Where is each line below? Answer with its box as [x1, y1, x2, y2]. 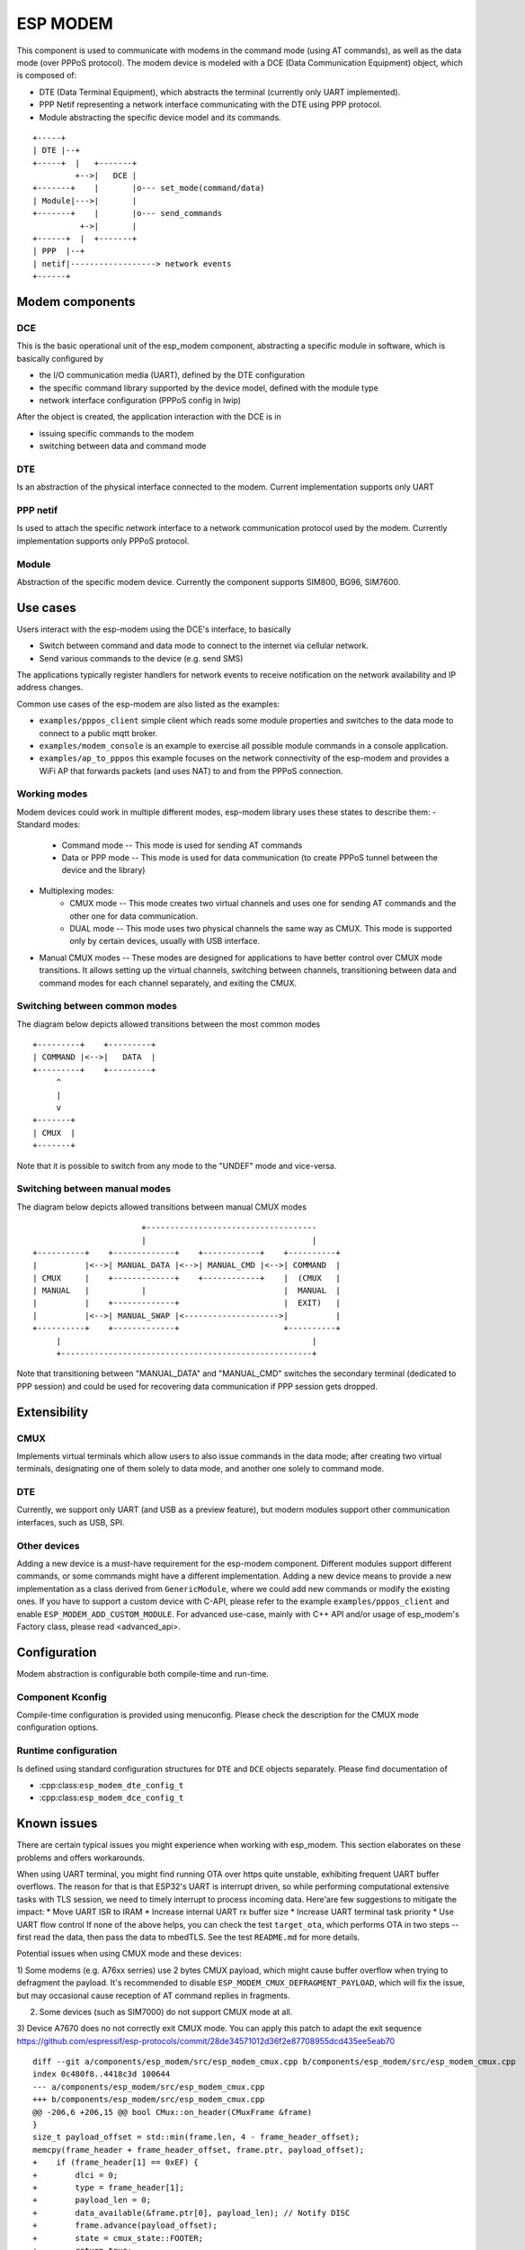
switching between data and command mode [39, 441, 207, 452]
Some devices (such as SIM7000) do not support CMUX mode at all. [39, 2006, 293, 2017]
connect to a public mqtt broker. [39, 727, 158, 738]
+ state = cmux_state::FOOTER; [32, 2233, 204, 2243]
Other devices [16, 1539, 80, 1552]
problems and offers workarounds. [16, 1852, 146, 1863]
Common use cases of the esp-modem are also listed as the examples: [16, 698, 280, 709]
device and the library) [61, 865, 146, 876]
